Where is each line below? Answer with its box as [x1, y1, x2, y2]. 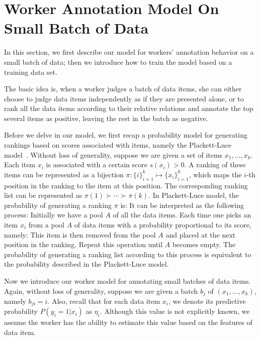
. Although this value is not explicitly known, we [100, 306, 250, 316]
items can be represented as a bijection [4, 169, 124, 179]
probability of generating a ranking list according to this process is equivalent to [4, 249, 251, 259]
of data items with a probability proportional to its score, [74, 219, 251, 230]
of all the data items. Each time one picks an [113, 209, 251, 220]
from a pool [28, 219, 64, 230]
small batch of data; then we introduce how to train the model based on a [4, 56, 232, 67]
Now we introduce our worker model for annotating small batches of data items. [4, 275, 251, 286]
